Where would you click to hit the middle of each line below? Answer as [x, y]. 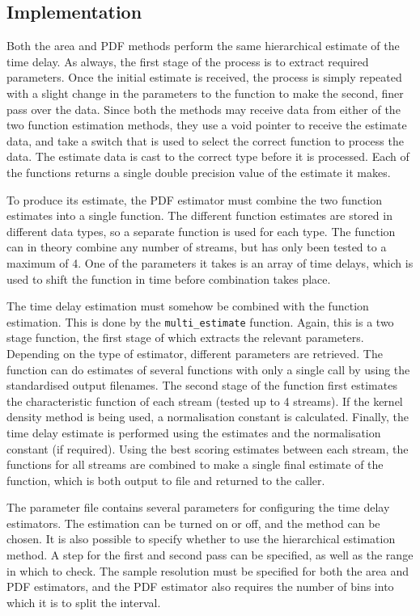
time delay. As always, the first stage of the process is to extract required [188, 61]
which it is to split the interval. [84, 602]
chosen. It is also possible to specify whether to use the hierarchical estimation [201, 539]
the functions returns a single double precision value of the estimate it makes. [199, 172]
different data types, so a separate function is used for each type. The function [201, 231]
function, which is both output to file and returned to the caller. [166, 480]
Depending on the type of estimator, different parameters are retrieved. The [195, 353]
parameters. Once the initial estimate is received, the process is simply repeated [204, 77]
